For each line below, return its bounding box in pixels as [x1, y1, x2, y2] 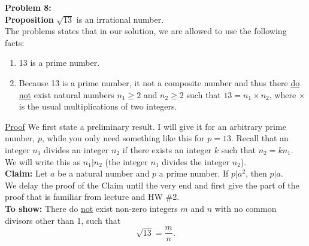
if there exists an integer [122, 143, 212, 156]
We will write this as [5, 155, 81, 168]
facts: [5, 36, 25, 48]
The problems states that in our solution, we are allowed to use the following [5, 25, 287, 37]
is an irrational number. [76, 13, 164, 25]
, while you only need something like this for [41, 132, 205, 144]
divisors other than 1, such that [5, 214, 121, 226]
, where [269, 88, 296, 101]
